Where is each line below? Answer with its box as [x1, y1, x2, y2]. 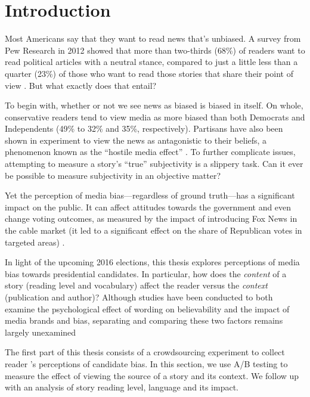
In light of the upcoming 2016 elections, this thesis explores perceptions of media [5, 256, 300, 268]
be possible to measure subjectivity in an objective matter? [5, 169, 221, 181]
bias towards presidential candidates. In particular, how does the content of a [5, 267, 287, 280]
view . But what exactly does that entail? [5, 79, 157, 91]
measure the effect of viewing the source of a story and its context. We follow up [5, 369, 299, 382]
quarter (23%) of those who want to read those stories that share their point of [5, 67, 293, 79]
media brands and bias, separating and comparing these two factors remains [5, 314, 283, 327]
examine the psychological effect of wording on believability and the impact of [5, 302, 290, 315]
